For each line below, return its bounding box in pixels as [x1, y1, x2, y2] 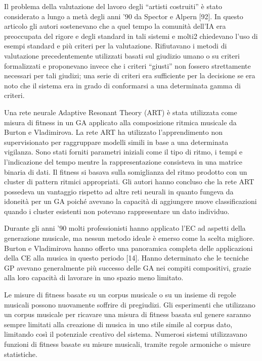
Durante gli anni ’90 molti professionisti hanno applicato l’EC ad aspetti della [4, 223, 246, 233]
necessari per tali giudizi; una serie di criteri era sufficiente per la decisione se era [4, 70, 255, 81]
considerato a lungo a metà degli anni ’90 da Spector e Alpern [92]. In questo [4, 11, 243, 21]
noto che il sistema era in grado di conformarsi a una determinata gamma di [4, 80, 241, 90]
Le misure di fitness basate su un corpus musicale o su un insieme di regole [4, 289, 236, 300]
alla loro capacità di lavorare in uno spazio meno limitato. [4, 272, 184, 283]
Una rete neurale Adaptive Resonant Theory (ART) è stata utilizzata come [4, 107, 237, 117]
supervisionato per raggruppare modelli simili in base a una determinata [4, 136, 229, 147]
